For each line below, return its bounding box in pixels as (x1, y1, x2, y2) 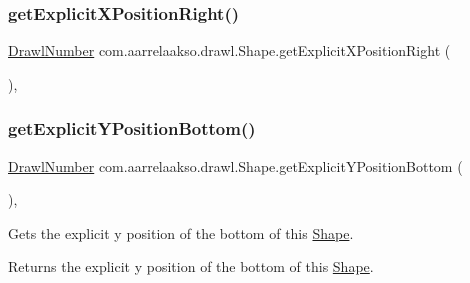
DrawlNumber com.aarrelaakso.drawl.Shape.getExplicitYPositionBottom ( (8, 155, 463, 176)
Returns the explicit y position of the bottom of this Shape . (8, 256, 374, 277)
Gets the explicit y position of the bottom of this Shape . (8, 222, 354, 243)
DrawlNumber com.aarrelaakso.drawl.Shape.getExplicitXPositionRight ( (8, 40, 451, 61)
